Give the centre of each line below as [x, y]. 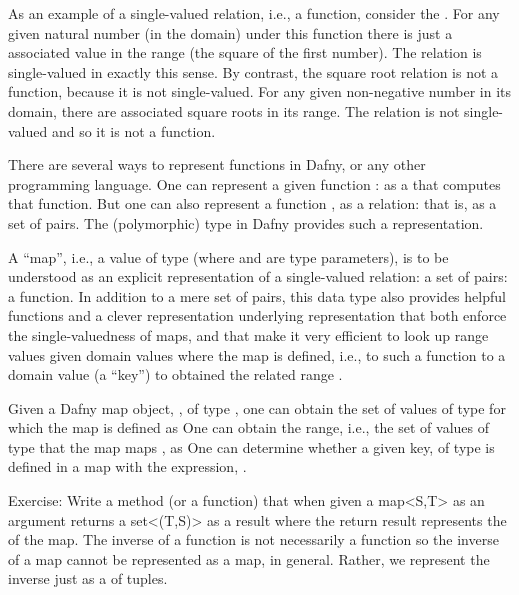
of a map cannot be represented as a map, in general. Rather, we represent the [249, 558]
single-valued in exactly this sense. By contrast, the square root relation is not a [253, 71]
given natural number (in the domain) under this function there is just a [230, 32]
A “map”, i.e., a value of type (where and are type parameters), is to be [228, 256]
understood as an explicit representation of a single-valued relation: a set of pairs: [258, 276]
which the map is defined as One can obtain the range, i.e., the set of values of [248, 427]
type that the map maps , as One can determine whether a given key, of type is [251, 446]
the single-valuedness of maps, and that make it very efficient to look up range [248, 334]
